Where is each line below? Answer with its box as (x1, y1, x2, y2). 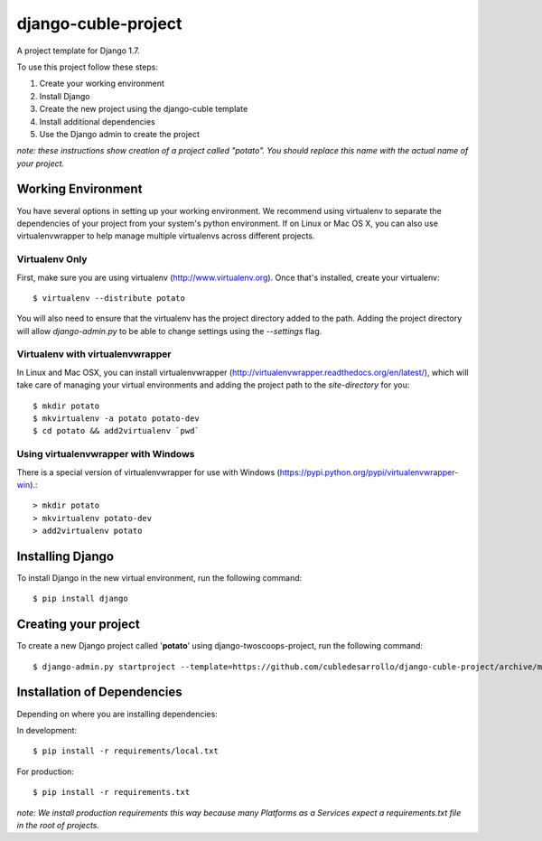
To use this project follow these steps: (16, 61, 158, 72)
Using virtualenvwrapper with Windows (16, 448, 195, 461)
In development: (16, 724, 77, 735)
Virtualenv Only (16, 253, 88, 266)
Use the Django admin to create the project (39, 128, 201, 139)
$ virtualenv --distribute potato (33, 293, 185, 303)
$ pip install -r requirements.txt (33, 787, 191, 798)
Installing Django (16, 548, 115, 564)
